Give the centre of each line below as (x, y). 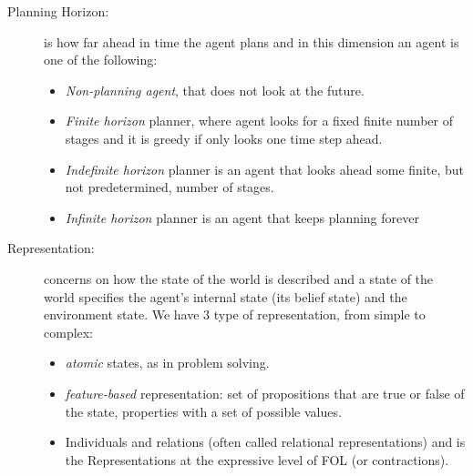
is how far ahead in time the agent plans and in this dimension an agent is (252, 41)
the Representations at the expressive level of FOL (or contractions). (257, 459)
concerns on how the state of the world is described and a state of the (239, 278)
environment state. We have (122, 314)
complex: (69, 332)
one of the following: (101, 60)
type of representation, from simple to (319, 314)
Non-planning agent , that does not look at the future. (215, 90)
